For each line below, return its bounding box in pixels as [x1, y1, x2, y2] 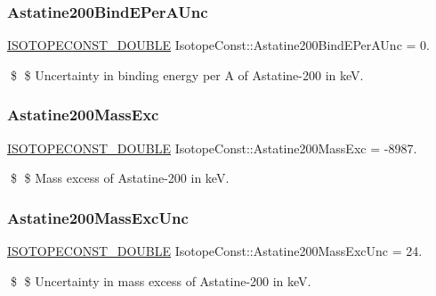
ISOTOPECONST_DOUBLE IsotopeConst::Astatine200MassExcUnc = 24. [7, 242, 423, 260]
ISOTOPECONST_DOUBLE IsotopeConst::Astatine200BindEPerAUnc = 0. [7, 36, 430, 54]
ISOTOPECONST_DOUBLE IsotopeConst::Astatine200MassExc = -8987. [7, 138, 417, 157]
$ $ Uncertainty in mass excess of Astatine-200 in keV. [10, 271, 311, 290]
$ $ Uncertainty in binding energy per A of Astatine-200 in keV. [10, 65, 364, 84]
